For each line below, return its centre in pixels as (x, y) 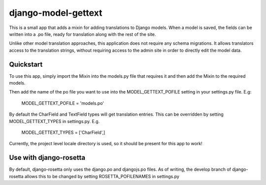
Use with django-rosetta (47, 158)
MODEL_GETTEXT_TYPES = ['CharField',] (63, 132)
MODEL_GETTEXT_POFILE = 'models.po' (63, 103)
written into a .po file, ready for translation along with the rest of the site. (83, 34)
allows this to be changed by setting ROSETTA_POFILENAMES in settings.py (102, 176)
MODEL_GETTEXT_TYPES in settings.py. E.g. (54, 121)
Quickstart (26, 64)
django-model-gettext (56, 13)
